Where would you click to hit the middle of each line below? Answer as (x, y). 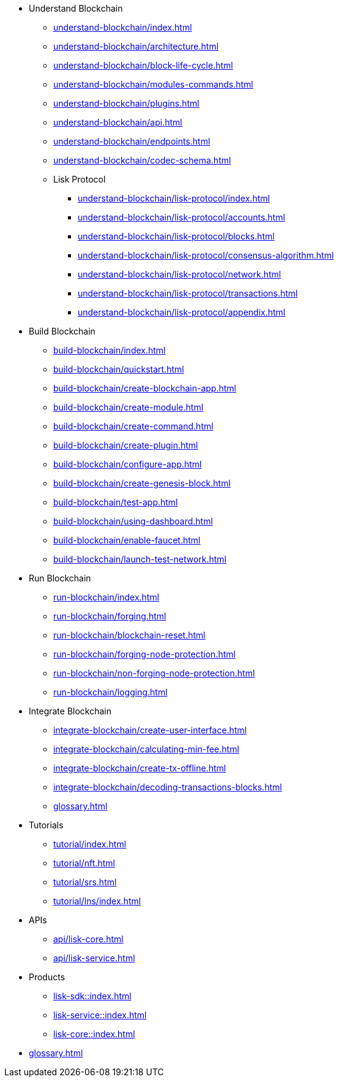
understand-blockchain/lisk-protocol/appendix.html (182, 312)
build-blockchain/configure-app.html (128, 464)
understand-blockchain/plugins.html (126, 103)
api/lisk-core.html (88, 939)
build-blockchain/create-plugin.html (126, 445)
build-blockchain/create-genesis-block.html (142, 483)
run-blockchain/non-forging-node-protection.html (154, 673)
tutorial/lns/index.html (97, 901)
